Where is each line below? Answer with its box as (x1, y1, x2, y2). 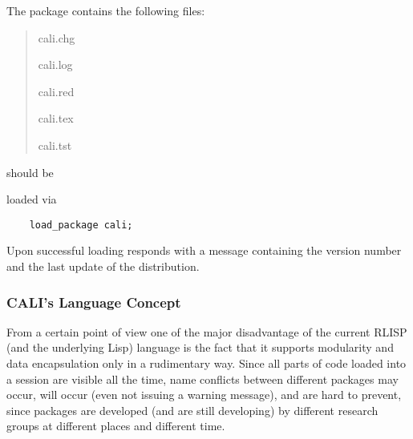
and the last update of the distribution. (6, 258, 200, 274)
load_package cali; (29, 219, 133, 231)
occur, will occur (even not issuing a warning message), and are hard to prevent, (6, 386, 402, 403)
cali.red (38, 83, 75, 99)
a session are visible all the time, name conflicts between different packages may (6, 370, 399, 387)
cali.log (38, 56, 73, 73)
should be (6, 163, 54, 180)
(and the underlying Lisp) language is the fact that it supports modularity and (6, 339, 394, 356)
